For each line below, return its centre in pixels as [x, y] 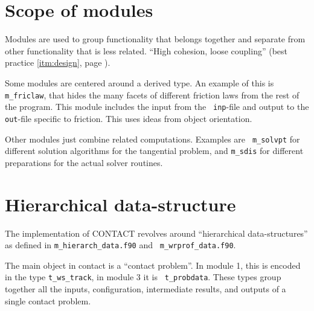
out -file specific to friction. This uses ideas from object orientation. [129, 118]
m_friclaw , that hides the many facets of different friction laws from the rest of [152, 95]
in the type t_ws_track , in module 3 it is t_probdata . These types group [143, 277]
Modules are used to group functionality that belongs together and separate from [155, 39]
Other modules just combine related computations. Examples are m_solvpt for [152, 139]
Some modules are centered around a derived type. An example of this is [139, 82]
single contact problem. [48, 300]
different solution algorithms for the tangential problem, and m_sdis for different [154, 151]
